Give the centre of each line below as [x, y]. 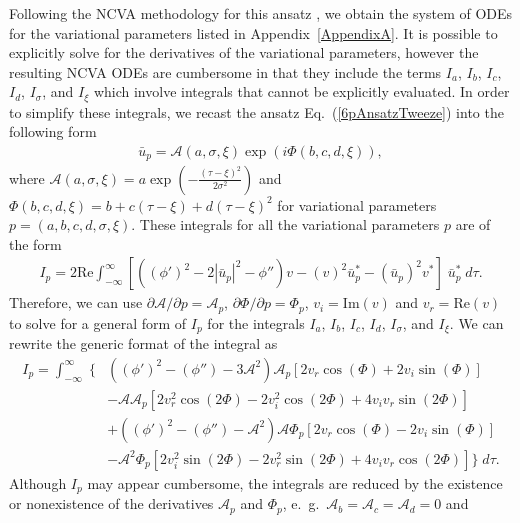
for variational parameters [357, 204]
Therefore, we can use [76, 302]
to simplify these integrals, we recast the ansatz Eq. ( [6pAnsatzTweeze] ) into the [256, 111]
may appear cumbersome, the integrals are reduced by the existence [295, 482]
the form [35, 243]
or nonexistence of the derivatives [111, 503]
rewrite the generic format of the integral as [143, 343]
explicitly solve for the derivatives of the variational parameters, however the [244, 52]
